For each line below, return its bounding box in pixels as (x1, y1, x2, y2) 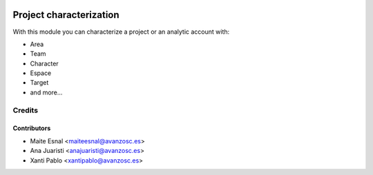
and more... (30, 88, 63, 96)
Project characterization (12, 9, 120, 21)
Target (30, 79, 49, 87)
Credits (12, 105, 38, 115)
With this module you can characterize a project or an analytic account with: (12, 28, 230, 36)
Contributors (12, 124, 51, 132)
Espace (30, 69, 52, 77)
